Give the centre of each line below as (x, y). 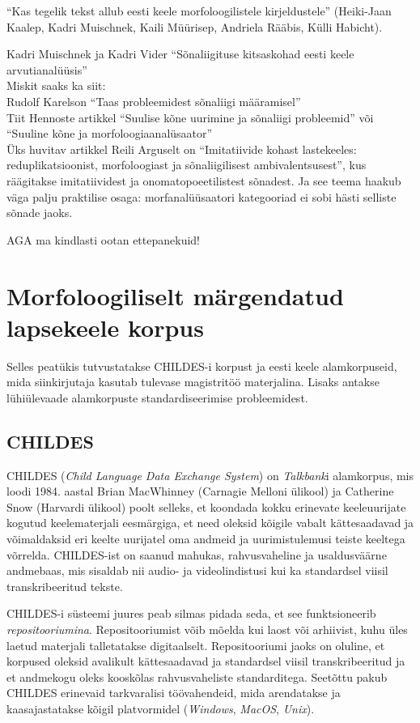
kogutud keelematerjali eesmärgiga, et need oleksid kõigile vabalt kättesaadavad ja (210, 523)
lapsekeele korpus (105, 327)
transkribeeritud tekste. (65, 586)
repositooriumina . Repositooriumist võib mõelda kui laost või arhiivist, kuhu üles (207, 629)
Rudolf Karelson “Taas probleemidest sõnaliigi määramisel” (154, 101)
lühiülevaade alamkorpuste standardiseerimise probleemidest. (157, 397)
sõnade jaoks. (40, 213)
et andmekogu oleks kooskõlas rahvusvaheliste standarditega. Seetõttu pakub (197, 676)
